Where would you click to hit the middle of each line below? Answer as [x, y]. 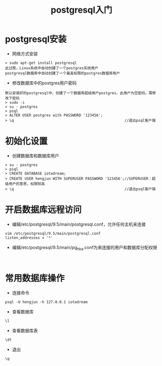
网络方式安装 [25, 54]
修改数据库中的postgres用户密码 [44, 83]
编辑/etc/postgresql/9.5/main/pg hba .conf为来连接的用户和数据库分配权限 [85, 248]
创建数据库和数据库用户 [35, 155]
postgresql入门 [81, 10]
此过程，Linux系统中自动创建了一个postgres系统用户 [52, 68]
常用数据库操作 [35, 278]
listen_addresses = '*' [29, 238]
